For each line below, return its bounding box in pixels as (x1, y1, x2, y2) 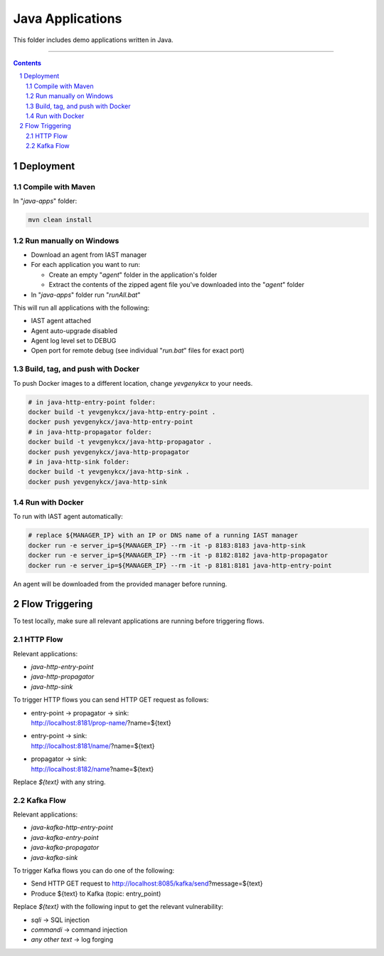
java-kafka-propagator (31, 844, 100, 852)
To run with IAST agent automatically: (13, 513, 124, 521)
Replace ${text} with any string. (13, 777, 106, 786)
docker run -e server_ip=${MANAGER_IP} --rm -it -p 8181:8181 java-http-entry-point (28, 561, 332, 569)
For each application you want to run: (31, 261, 140, 269)
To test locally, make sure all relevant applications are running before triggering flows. (13, 616, 265, 626)
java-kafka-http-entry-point (31, 823, 113, 832)
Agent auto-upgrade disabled (31, 326, 117, 335)
